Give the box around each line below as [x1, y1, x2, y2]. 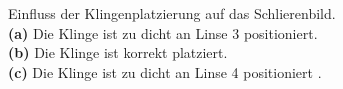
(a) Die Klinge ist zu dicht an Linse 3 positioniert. [8, 22, 318, 43]
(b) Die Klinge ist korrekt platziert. [8, 42, 228, 63]
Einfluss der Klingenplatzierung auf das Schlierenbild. [8, 3, 336, 23]
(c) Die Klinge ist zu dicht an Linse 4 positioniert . [8, 61, 322, 82]
